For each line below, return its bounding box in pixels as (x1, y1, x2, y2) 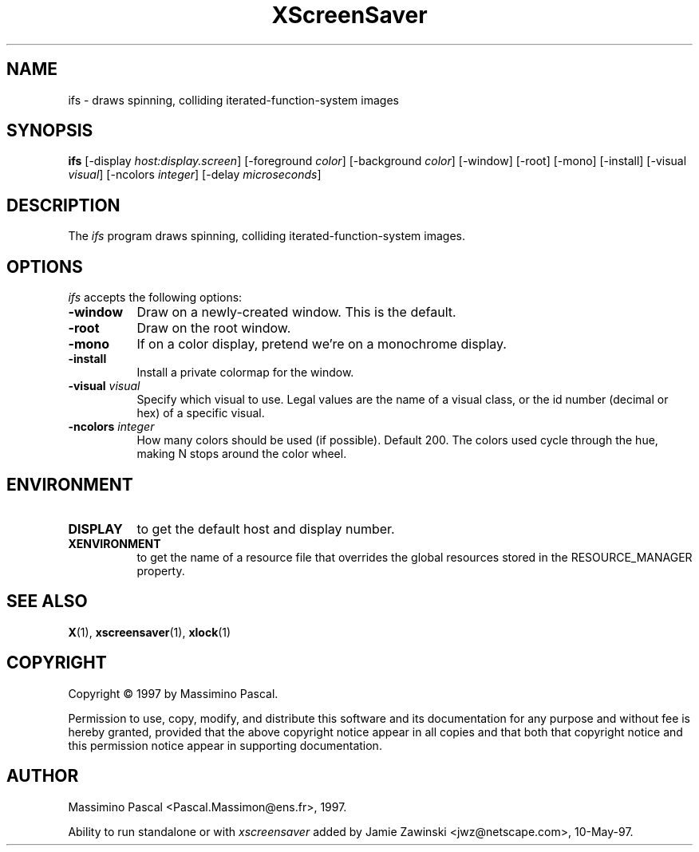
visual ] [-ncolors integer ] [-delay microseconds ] (68, 168, 322, 182)
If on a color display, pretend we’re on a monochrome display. (136, 336, 507, 353)
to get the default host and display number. (136, 520, 395, 537)
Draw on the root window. (136, 320, 291, 337)
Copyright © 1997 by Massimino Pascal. (68, 686, 278, 700)
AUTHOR (6, 766, 79, 787)
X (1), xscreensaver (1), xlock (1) (68, 625, 231, 639)
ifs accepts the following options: (68, 290, 243, 305)
